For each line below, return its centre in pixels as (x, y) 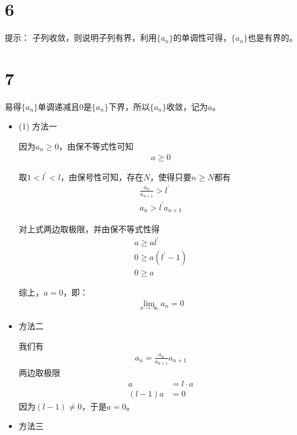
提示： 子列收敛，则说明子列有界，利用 (81, 38)
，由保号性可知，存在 (102, 176)
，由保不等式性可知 (96, 146)
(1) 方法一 (38, 126)
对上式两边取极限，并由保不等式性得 (89, 229)
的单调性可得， (202, 38)
